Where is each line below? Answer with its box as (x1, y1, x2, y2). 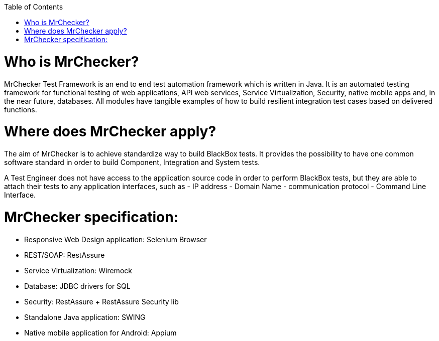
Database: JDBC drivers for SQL (24, 281, 131, 290)
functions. (4, 105, 37, 114)
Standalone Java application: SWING (24, 312, 146, 321)
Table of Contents (4, 3, 63, 11)
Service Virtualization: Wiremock (24, 266, 132, 275)
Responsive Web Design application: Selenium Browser (24, 235, 207, 244)
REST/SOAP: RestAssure (24, 250, 105, 259)
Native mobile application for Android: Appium (24, 328, 177, 337)
